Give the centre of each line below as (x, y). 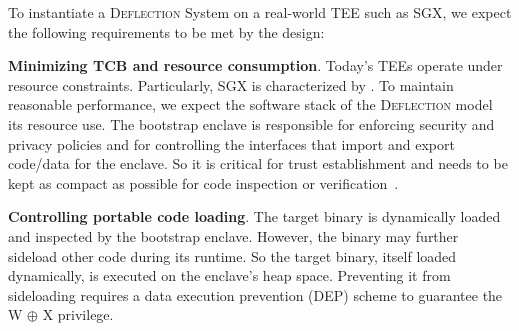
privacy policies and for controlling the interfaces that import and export (231, 143)
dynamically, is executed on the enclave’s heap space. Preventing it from (229, 275)
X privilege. (78, 314)
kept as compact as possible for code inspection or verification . (203, 182)
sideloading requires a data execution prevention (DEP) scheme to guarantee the (255, 294)
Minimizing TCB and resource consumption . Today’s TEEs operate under (255, 65)
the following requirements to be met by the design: (166, 31)
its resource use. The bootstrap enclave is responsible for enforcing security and (251, 123)
